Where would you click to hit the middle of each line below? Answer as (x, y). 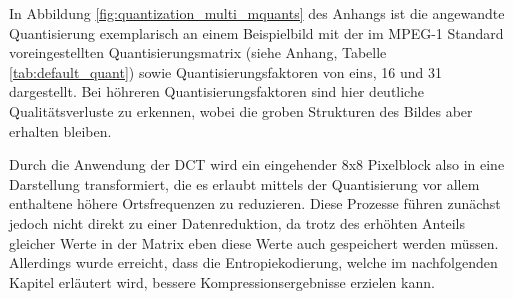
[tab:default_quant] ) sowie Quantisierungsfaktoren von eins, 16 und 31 (225, 71)
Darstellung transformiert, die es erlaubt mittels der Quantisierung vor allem (244, 183)
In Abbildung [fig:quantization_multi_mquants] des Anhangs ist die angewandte (257, 13)
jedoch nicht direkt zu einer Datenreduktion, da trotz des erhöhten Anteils (237, 222)
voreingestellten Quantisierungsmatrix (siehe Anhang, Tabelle (198, 52)
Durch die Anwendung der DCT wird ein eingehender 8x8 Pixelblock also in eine (257, 164)
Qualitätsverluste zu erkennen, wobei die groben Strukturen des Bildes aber (241, 110)
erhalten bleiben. (60, 130)
